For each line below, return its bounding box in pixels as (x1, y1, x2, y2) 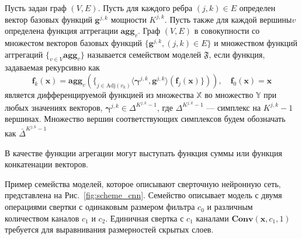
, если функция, (209, 48, 265, 60)
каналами (196, 212, 229, 224)
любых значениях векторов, (5, 101, 103, 113)
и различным (207, 201, 253, 213)
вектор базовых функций (5, 13, 92, 25)
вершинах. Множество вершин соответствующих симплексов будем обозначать (5, 113, 286, 125)
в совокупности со (194, 24, 260, 37)
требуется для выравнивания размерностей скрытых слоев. (5, 223, 214, 236)
